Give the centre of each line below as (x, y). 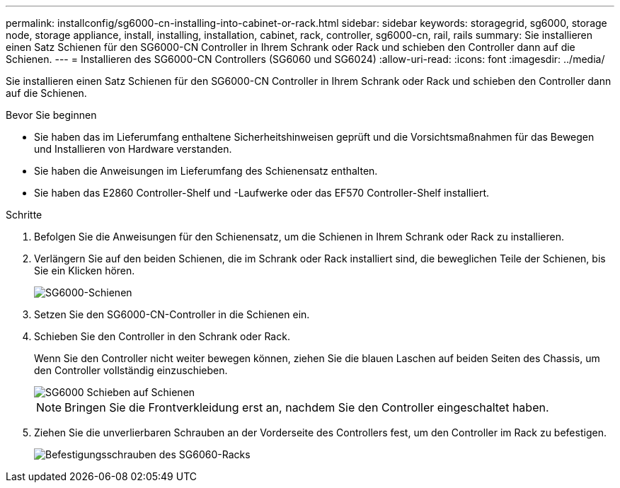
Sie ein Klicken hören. (85, 271)
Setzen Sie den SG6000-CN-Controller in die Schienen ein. (172, 314)
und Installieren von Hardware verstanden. (133, 149)
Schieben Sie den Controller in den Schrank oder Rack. (162, 336)
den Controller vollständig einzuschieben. (131, 370)
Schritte (24, 215)
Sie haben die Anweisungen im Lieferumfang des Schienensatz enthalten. (206, 171)
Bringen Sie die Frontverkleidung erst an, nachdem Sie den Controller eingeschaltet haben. (307, 407)
